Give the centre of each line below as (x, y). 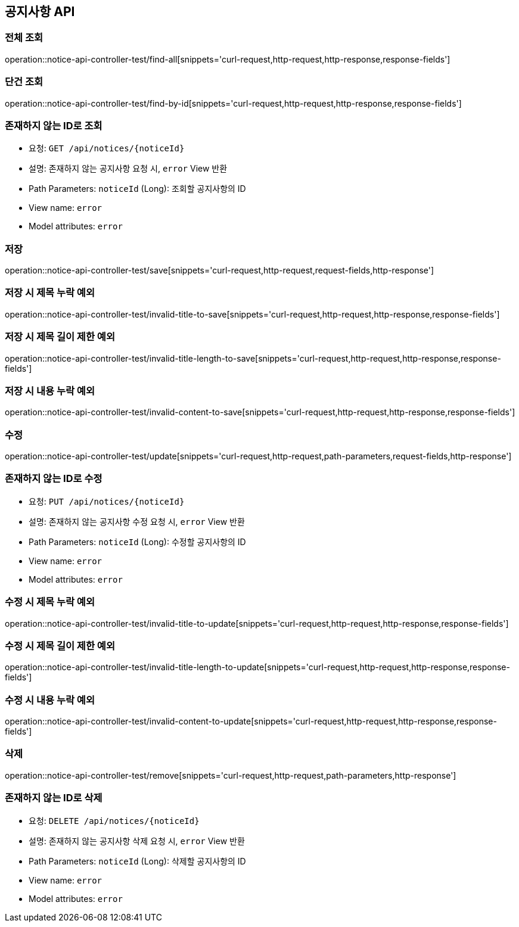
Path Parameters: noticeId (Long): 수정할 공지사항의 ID (137, 542)
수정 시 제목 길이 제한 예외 (60, 646)
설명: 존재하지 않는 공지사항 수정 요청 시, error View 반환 (137, 521)
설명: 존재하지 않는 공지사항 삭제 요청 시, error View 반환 (137, 841)
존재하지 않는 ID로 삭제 (54, 798)
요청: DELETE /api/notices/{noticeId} (114, 820)
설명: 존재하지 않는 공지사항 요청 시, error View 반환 (128, 169)
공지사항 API (40, 12)
